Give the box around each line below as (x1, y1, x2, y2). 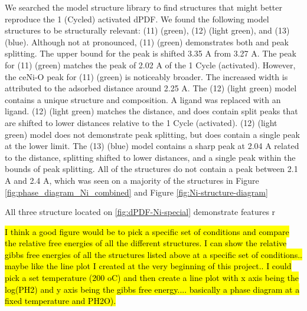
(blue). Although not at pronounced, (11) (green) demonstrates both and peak (5, 35, 289, 48)
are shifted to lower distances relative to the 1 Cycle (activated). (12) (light (5, 116, 277, 128)
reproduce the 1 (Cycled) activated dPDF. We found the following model (5, 12, 269, 25)
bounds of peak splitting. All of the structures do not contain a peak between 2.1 (5, 163, 298, 175)
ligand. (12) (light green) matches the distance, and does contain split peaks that (5, 105, 298, 117)
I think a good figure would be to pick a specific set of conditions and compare (5, 225, 289, 237)
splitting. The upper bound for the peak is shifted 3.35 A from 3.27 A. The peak (5, 47, 296, 59)
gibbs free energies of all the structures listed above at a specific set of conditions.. (5, 248, 302, 260)
